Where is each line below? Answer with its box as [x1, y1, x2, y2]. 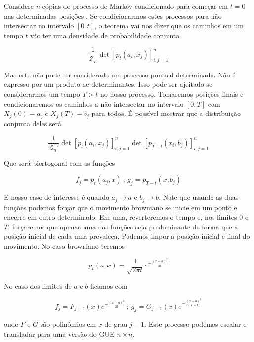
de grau [104, 319, 127, 329]
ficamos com [90, 281, 127, 291]
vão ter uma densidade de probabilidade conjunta [30, 30, 180, 40]
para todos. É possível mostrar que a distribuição [91, 108, 241, 118]
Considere [4, 1, 34, 11]
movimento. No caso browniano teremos [4, 241, 125, 251]
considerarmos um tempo [4, 89, 80, 99]
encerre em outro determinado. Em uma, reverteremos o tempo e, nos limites [4, 212, 237, 222]
